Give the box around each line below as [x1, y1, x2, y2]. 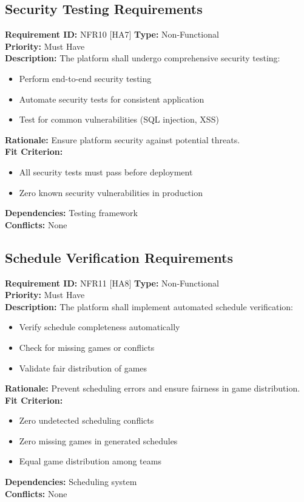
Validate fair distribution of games [19, 361, 147, 374]
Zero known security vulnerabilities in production [19, 186, 203, 198]
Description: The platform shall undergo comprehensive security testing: [5, 52, 280, 64]
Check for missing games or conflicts [19, 341, 155, 353]
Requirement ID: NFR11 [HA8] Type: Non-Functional [5, 276, 219, 289]
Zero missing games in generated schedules [19, 434, 178, 447]
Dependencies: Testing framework [5, 206, 138, 219]
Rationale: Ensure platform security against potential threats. [5, 133, 240, 146]
